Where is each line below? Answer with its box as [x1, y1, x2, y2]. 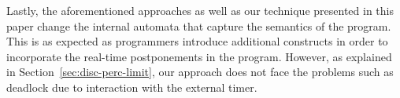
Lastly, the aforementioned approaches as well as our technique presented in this [6, 2, 394, 18]
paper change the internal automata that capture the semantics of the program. [6, 17, 391, 34]
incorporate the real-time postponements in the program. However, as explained [6, 48, 392, 64]
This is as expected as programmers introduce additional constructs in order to [6, 33, 388, 49]
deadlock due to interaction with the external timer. [6, 78, 257, 95]
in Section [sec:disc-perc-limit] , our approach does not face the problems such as [6, 64, 394, 80]
